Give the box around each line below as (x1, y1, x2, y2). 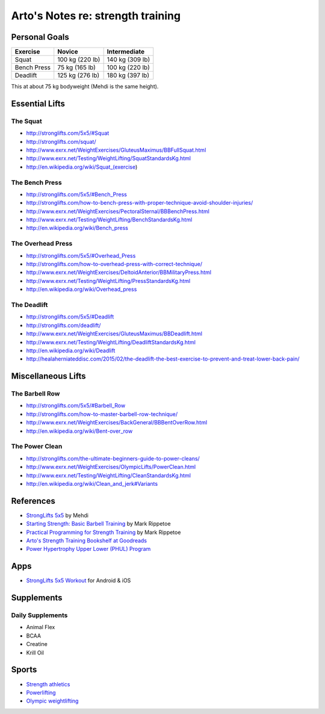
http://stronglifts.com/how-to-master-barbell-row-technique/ (26, 410, 178, 418)
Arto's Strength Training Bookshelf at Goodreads (26, 537, 147, 544)
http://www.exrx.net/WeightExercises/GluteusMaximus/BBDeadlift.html (26, 330, 203, 337)
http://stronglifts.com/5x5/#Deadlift (26, 313, 114, 320)
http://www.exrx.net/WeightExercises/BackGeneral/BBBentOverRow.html (26, 419, 208, 426)
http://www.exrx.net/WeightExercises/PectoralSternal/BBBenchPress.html (26, 208, 210, 215)
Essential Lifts (11, 98, 66, 108)
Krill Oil (26, 649, 45, 656)
